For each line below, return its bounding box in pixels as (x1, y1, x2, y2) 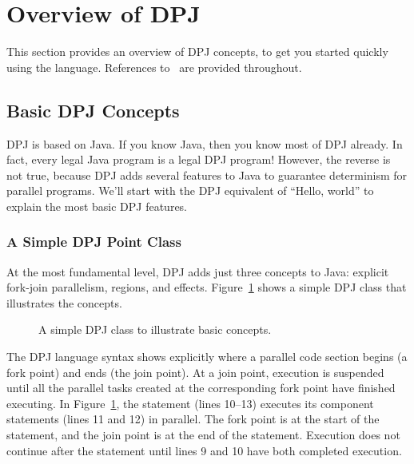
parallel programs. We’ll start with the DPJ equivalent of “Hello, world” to (6, 182, 374, 199)
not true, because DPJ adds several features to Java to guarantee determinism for (6, 166, 408, 183)
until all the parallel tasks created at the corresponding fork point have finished (6, 379, 396, 396)
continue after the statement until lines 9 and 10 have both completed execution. (6, 442, 402, 458)
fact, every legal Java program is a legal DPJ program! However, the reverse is (6, 151, 391, 168)
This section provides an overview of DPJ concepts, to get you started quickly (6, 43, 388, 60)
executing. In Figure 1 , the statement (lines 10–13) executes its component (6, 395, 374, 411)
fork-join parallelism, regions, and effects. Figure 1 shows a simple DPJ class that (6, 279, 407, 295)
